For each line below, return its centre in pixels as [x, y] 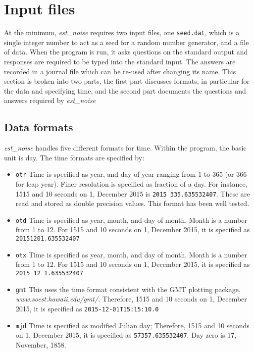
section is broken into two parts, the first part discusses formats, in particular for [127, 81]
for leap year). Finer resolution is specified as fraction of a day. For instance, [131, 183]
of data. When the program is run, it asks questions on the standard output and [126, 52]
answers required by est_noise [50, 100]
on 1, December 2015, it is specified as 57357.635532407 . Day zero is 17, [126, 335]
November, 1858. [41, 344]
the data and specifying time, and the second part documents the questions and [125, 90]
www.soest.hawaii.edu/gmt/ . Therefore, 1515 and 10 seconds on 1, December [131, 299]
